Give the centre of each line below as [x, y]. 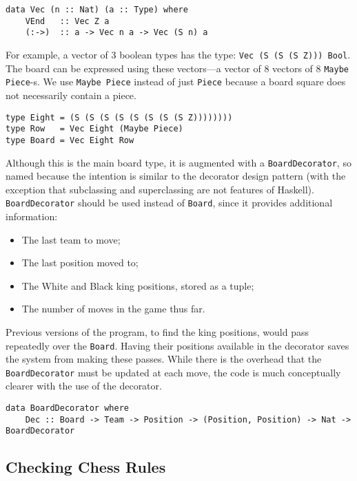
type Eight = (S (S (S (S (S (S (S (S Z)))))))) [119, 117]
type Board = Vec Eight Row [70, 140]
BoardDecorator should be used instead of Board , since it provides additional [169, 203]
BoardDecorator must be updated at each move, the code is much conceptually [173, 372]
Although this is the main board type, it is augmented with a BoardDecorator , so [178, 162]
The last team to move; [71, 239]
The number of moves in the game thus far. [113, 309]
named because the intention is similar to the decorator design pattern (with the [176, 176]
